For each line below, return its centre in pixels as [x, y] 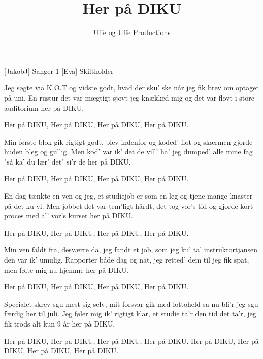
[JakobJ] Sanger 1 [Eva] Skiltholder [59, 70]
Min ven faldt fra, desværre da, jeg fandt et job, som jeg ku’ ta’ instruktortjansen [131, 250]
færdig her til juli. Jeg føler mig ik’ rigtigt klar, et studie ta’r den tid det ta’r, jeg [130, 314]
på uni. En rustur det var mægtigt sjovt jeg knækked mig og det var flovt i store [129, 97]
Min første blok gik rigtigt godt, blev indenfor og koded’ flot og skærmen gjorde [128, 141]
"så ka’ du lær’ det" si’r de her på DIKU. [68, 161]
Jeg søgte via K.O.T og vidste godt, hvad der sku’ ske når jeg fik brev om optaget [131, 88]
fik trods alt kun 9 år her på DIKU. [60, 323]
